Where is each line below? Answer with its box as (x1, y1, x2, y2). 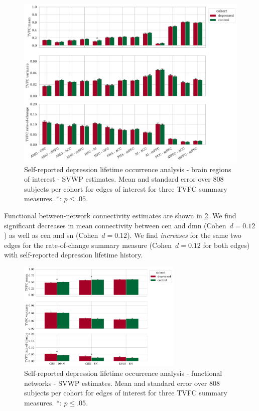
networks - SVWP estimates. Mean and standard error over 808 (24, 377, 220, 388)
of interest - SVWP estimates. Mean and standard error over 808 (24, 174, 224, 184)
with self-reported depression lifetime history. (4, 249, 143, 260)
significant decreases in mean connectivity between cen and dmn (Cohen (4, 220, 226, 230)
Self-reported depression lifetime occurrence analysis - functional (24, 368, 222, 378)
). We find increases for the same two (127, 230, 241, 240)
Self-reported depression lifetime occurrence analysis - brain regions (24, 164, 231, 174)
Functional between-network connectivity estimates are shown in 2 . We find (4, 210, 236, 220)
